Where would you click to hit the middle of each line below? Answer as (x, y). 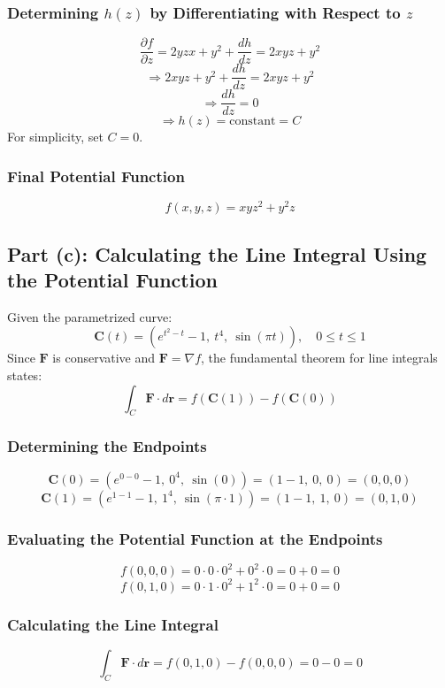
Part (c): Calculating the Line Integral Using (217, 253)
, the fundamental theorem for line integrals (319, 358)
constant (253, 122)
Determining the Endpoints (107, 446)
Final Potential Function (96, 176)
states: (25, 375)
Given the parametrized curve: (90, 316)
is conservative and (104, 358)
